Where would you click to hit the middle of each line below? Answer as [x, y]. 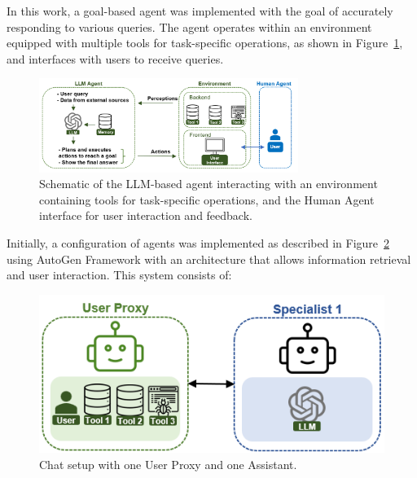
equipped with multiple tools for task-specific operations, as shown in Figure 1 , [205, 43]
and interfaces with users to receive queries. [115, 58]
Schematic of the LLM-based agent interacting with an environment [208, 184]
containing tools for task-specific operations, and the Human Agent [207, 199]
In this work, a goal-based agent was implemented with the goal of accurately [200, 11]
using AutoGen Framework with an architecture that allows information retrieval [209, 259]
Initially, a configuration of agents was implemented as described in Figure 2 [198, 242]
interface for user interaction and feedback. [146, 215]
